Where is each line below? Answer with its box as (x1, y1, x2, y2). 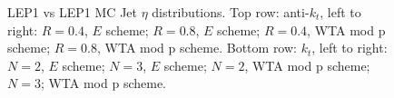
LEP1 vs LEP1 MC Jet (7, 3, 137, 21)
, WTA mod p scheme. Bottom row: (96, 38, 297, 57)
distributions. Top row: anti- (152, 3, 310, 21)
